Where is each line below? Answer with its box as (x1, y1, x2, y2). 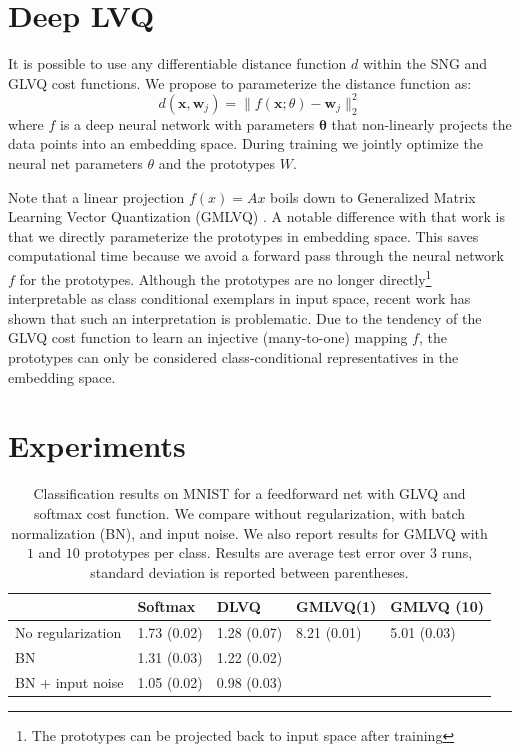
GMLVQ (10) (390, 596, 484, 617)
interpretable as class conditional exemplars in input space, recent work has (8, 288, 471, 309)
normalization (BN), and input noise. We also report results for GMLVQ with (11, 522, 488, 543)
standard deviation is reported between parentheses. (90, 561, 409, 582)
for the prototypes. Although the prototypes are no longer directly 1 (19, 265, 432, 289)
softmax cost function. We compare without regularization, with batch (33, 502, 466, 523)
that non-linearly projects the (331, 113, 512, 134)
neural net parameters (8, 153, 143, 173)
